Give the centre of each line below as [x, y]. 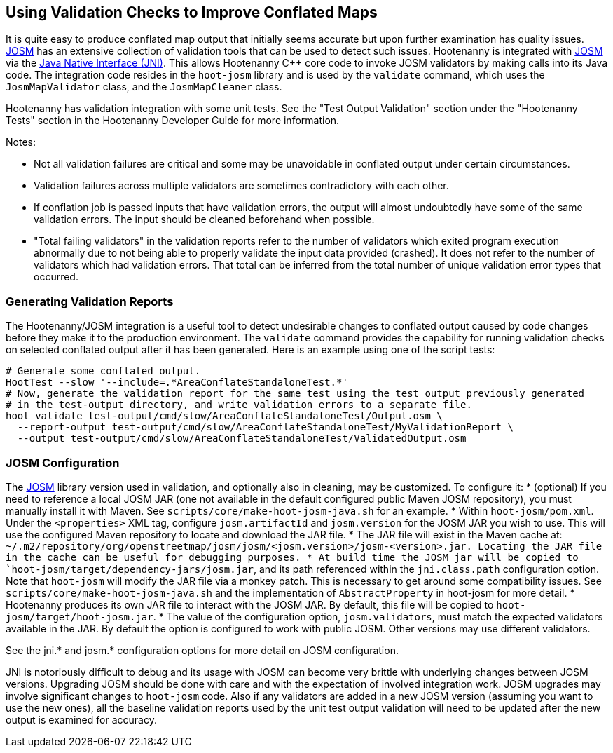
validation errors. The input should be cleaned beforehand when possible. [204, 219]
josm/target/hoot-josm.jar [80, 617]
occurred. [56, 277]
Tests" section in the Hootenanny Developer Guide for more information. [173, 121]
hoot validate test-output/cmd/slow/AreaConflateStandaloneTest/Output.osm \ [224, 416]
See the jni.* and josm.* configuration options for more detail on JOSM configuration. [202, 650]
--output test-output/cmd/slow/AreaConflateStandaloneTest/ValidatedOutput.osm [242, 439]
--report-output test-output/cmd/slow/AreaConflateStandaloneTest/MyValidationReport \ [265, 427]
